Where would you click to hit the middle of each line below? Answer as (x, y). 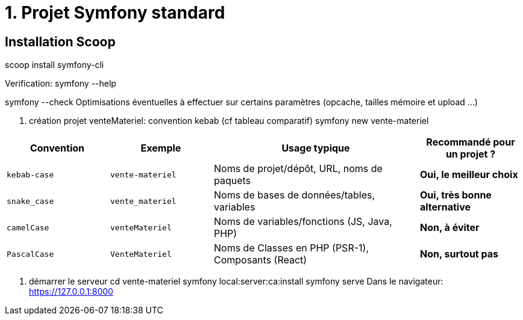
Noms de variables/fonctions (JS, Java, (303, 222)
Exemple (161, 148)
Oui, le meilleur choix (469, 175)
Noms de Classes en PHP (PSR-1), (291, 248)
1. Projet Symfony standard (115, 13)
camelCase (28, 227)
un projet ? (471, 154)
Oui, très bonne (456, 195)
